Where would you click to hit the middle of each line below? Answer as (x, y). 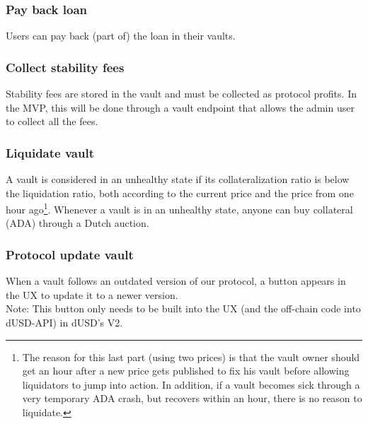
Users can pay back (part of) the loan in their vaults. (121, 36)
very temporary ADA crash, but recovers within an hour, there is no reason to (192, 398)
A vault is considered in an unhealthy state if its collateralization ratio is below (178, 179)
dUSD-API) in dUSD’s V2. (64, 323)
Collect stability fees (65, 67)
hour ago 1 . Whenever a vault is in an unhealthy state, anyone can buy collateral (179, 208)
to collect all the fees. (52, 121)
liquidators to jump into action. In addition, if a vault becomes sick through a (191, 384)
